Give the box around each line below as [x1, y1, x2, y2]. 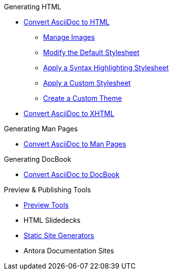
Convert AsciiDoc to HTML [24, 18, 110, 26]
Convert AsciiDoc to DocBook [24, 170, 120, 179]
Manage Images [43, 33, 95, 41]
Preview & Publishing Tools [4, 185, 91, 194]
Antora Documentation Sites [24, 246, 114, 255]
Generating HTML [4, 2, 61, 11]
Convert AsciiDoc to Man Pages [24, 140, 126, 148]
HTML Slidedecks [24, 216, 81, 224]
